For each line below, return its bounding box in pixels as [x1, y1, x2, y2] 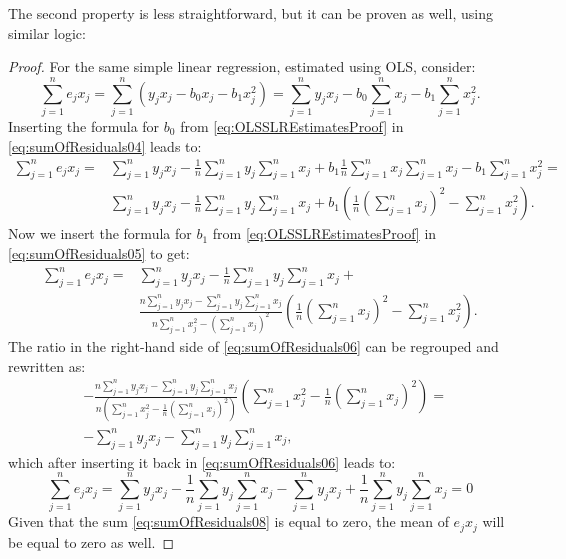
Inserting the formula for [8, 115, 160, 136]
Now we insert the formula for [8, 223, 192, 244]
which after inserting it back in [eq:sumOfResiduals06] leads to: [8, 451, 396, 472]
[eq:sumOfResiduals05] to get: [8, 243, 190, 264]
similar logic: [8, 22, 86, 43]
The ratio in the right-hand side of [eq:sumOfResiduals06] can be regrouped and [8, 335, 499, 356]
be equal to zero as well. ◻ [8, 531, 175, 552]
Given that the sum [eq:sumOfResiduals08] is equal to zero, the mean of [8, 511, 449, 532]
